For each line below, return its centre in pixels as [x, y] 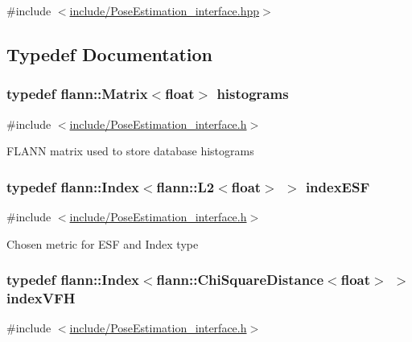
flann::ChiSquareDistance [240, 280]
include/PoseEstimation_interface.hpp [165, 10]
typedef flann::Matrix [77, 94]
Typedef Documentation [109, 54]
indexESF [338, 186]
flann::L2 [185, 186]
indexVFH [41, 298]
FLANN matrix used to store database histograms [130, 151]
